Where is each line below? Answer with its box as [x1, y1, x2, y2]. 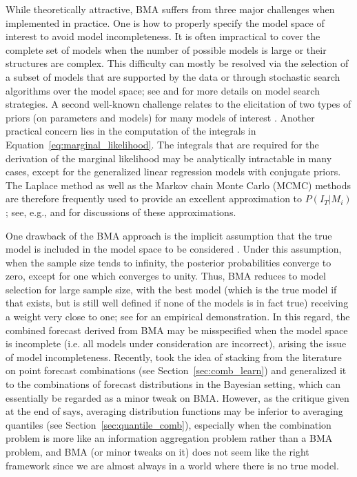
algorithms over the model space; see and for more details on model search [6, 83, 320, 97]
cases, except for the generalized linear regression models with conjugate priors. [6, 164, 341, 179]
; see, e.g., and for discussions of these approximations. [6, 204, 236, 219]
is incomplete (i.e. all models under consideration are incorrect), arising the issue [6, 336, 347, 351]
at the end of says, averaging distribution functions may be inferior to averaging [6, 404, 343, 418]
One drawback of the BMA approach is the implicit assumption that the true [6, 228, 332, 242]
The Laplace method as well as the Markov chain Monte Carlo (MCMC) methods [6, 177, 351, 192]
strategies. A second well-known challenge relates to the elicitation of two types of [6, 97, 351, 111]
